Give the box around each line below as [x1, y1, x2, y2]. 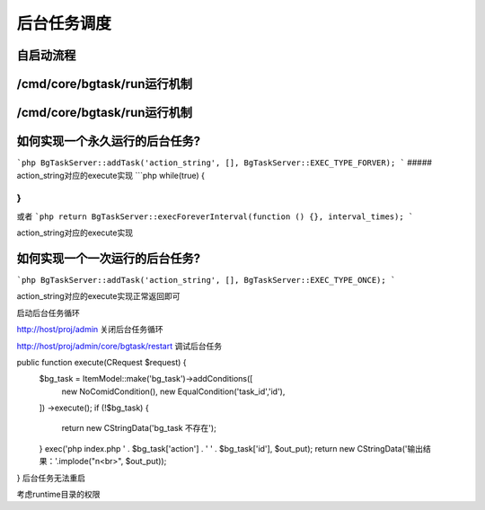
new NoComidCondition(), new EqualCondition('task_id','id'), [61, 386, 286, 397]
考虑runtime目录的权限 [16, 489, 101, 500]
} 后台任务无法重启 [16, 472, 85, 483]
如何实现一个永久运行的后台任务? [16, 134, 201, 149]
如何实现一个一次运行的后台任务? [16, 251, 201, 266]
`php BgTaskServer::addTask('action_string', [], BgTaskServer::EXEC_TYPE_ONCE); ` [16, 275, 396, 285]
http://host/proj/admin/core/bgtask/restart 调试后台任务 [16, 340, 223, 351]
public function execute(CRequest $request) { [16, 356, 188, 367]
